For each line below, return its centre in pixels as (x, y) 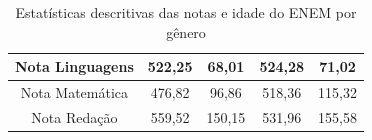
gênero (186, 31)
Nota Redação (74, 116)
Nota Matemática (74, 92)
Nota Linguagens (74, 66)
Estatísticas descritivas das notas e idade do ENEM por (186, 12)
